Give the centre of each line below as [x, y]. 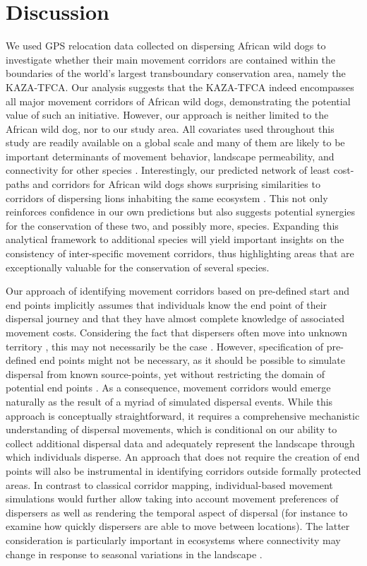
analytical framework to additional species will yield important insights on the [175, 239]
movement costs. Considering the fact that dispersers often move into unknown [176, 332]
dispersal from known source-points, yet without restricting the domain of [166, 373]
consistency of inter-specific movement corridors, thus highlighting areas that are [180, 253]
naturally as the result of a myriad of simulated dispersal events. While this [169, 401]
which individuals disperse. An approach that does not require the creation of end [183, 457]
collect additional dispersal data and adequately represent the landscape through [180, 443]
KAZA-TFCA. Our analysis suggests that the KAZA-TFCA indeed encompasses [180, 87]
